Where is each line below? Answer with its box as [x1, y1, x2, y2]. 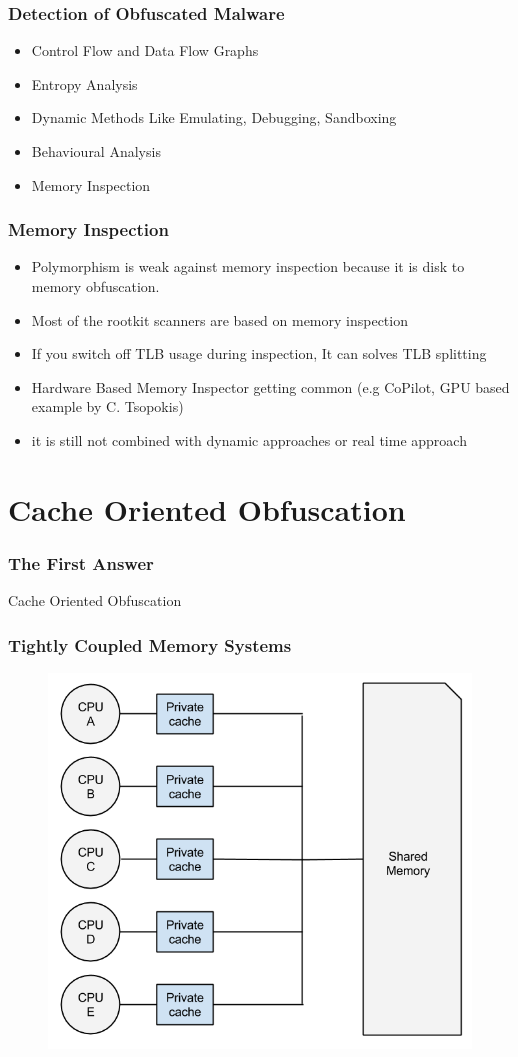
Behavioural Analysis [31, 141, 161, 161]
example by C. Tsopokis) [31, 396, 184, 417]
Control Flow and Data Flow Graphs [31, 40, 259, 61]
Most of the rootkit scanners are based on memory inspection [31, 309, 408, 330]
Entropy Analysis [31, 73, 138, 94]
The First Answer [8, 550, 154, 575]
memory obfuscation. [31, 276, 160, 296]
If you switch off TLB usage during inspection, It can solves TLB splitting [31, 343, 487, 364]
